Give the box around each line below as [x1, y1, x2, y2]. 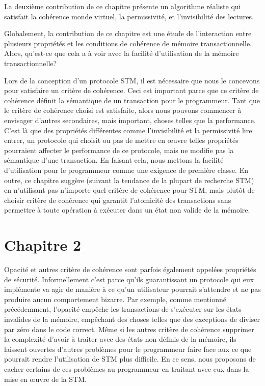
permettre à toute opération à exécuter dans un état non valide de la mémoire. [4, 204, 250, 215]
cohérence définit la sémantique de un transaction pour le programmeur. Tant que [4, 95, 260, 105]
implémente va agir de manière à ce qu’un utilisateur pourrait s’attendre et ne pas [4, 284, 261, 294]
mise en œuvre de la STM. [4, 373, 87, 384]
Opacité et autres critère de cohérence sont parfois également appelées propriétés [4, 264, 256, 274]
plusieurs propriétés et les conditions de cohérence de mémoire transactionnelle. [4, 38, 252, 48]
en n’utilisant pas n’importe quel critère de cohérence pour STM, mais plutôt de [4, 185, 255, 195]
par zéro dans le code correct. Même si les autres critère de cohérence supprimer [4, 323, 254, 334]
